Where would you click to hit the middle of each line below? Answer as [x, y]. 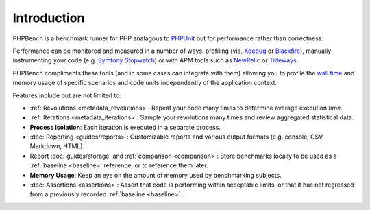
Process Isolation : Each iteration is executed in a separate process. [125, 127]
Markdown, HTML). [57, 146]
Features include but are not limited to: [67, 95]
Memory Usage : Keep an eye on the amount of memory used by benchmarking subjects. [156, 175]
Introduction [49, 18]
